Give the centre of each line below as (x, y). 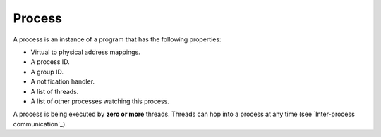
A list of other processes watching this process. (100, 101)
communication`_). (40, 124)
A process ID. (50, 62)
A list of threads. (55, 91)
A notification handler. (63, 81)
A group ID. (47, 72)
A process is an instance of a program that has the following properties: (117, 39)
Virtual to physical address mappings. (85, 52)
